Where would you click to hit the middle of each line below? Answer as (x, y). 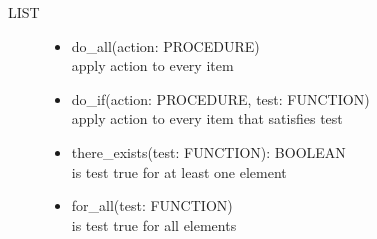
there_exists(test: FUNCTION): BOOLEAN (208, 151)
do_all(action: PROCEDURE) (165, 45)
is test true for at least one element (179, 171)
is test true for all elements (154, 224)
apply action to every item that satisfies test (207, 118)
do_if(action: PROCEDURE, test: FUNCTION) (220, 98)
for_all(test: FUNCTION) (152, 205)
